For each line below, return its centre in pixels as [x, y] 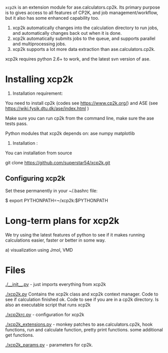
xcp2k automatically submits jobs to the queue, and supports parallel [84, 38]
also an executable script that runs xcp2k [48, 305]
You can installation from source [39, 153]
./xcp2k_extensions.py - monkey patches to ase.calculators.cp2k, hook [79, 324]
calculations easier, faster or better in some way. [56, 240]
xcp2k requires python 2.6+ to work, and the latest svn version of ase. [78, 59]
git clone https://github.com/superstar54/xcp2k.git [58, 162]
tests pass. [17, 124]
